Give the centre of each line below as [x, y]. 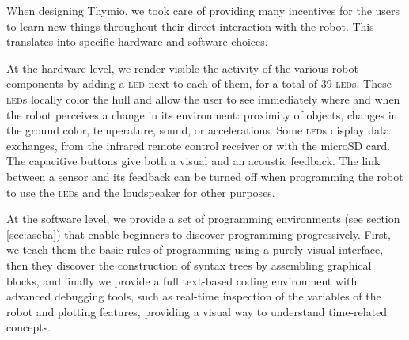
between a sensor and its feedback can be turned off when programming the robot [205, 176]
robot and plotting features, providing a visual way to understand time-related [197, 311]
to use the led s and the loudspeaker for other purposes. [141, 192]
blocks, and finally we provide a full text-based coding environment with [182, 280]
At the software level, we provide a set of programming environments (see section [203, 219]
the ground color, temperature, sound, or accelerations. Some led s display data [198, 130]
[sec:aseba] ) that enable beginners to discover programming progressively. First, [199, 234]
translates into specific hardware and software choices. [137, 42]
